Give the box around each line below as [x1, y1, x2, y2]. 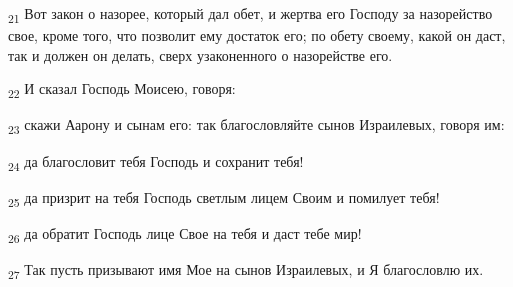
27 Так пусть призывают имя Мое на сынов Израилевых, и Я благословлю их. [8, 258, 484, 282]
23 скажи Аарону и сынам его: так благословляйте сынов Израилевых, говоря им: [8, 114, 505, 138]
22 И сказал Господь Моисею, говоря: [8, 78, 236, 102]
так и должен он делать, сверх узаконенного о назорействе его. [8, 44, 393, 65]
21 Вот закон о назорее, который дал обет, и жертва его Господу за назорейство [8, 3, 493, 26]
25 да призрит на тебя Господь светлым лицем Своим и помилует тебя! [8, 186, 440, 210]
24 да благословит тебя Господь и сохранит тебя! [8, 150, 304, 174]
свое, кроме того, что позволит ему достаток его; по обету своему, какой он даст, [8, 25, 506, 46]
